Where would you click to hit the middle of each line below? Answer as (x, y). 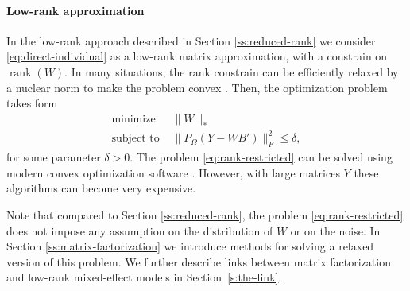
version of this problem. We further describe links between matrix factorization (199, 261)
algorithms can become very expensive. (101, 188)
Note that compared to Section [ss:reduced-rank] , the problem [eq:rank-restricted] (205, 214)
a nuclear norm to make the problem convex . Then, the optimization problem (197, 87)
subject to (135, 139)
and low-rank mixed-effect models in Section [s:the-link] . (144, 277)
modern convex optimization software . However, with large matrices (173, 172)
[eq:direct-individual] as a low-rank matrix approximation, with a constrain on (197, 56)
